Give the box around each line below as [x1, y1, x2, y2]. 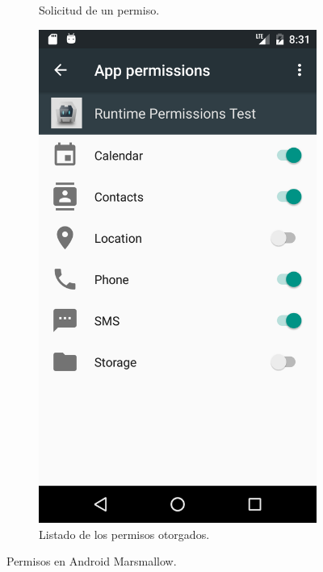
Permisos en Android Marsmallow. [6, 553, 177, 570]
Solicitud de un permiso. [39, 2, 160, 18]
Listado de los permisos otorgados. [39, 525, 210, 542]
